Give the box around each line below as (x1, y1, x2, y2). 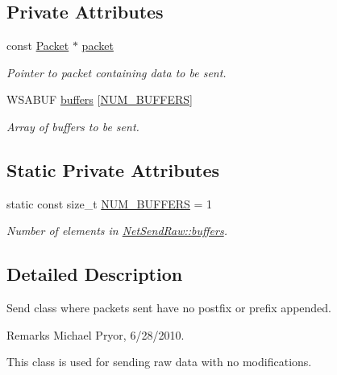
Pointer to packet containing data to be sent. (6, 64, 227, 80)
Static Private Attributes (6, 157, 220, 182)
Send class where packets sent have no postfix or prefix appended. (6, 299, 331, 316)
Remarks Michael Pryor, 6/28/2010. (6, 326, 185, 343)
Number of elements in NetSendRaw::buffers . (6, 222, 228, 239)
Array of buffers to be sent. (6, 117, 139, 134)
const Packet (6, 37, 69, 54)
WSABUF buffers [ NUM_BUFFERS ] (6, 91, 193, 108)
